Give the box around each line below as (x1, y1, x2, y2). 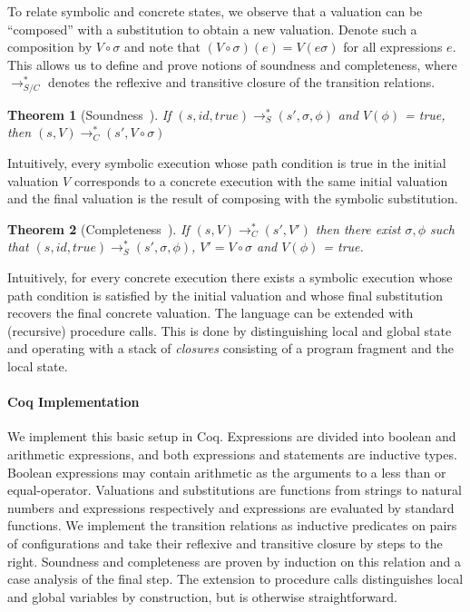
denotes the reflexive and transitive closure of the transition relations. (48, 73, 436, 92)
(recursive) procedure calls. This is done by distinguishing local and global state (7, 321, 452, 340)
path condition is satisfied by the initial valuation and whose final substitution (7, 285, 444, 304)
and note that (123, 37, 201, 56)
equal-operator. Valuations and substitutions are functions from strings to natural (7, 480, 462, 499)
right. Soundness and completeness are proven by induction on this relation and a (7, 551, 461, 570)
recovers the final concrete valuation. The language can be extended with (7, 303, 414, 322)
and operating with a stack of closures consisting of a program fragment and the (7, 339, 454, 358)
